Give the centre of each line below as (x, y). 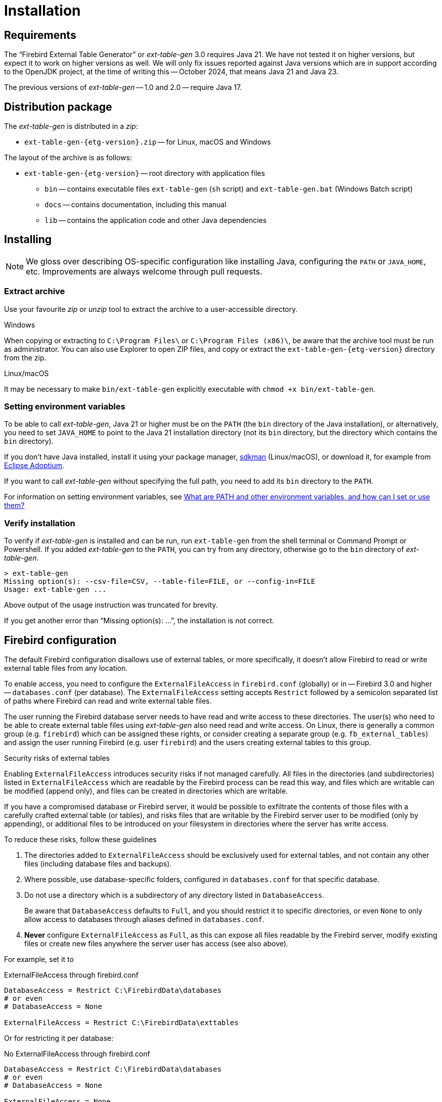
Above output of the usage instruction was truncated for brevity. (111, 605)
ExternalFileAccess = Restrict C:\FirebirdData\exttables (121, 1022)
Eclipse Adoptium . (34, 466)
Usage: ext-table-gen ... (55, 590)
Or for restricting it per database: (59, 1038)
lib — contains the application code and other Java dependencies (156, 220)
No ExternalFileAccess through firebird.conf (77, 1053)
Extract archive (35, 291)
